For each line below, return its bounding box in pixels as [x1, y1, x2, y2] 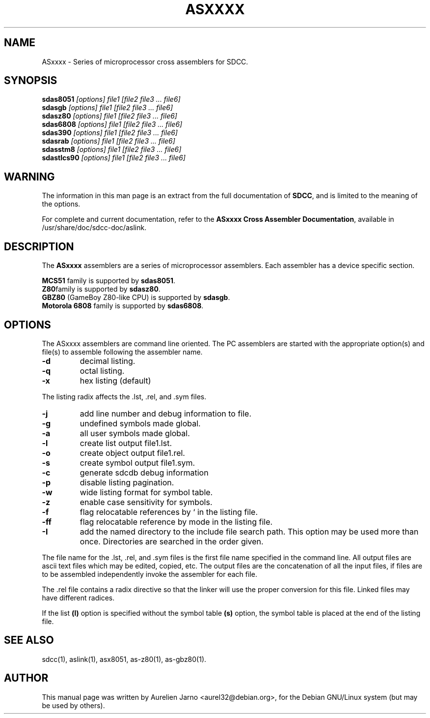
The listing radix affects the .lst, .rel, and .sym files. [42, 392, 207, 401]
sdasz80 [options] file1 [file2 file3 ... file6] [42, 112, 177, 120]
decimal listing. [80, 356, 135, 366]
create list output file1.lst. [80, 438, 172, 448]
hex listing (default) [80, 375, 151, 386]
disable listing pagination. [80, 477, 174, 487]
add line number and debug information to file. [80, 408, 251, 419]
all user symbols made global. [80, 428, 190, 438]
